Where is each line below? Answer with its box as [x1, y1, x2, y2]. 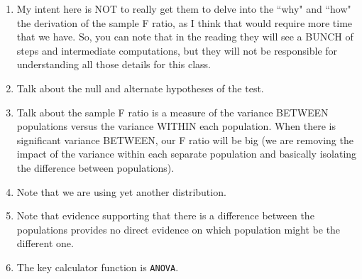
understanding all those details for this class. [16, 57, 211, 72]
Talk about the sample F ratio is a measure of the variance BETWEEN [16, 104, 329, 119]
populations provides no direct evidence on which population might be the [16, 221, 341, 236]
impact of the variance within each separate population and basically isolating [16, 146, 357, 161]
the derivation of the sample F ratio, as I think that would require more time [16, 15, 353, 30]
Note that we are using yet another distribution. [16, 184, 226, 199]
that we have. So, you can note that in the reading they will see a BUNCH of [16, 29, 353, 44]
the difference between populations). [16, 160, 175, 175]
